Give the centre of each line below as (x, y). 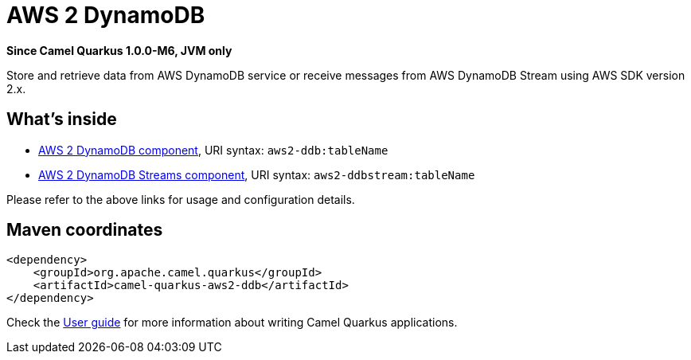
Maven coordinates (85, 230)
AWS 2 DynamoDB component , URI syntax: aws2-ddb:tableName (213, 150)
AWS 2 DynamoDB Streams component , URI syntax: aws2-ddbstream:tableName (257, 174)
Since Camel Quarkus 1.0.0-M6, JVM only (119, 50)
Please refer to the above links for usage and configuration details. (181, 199)
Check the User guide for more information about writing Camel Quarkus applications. (232, 323)
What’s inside (62, 119)
